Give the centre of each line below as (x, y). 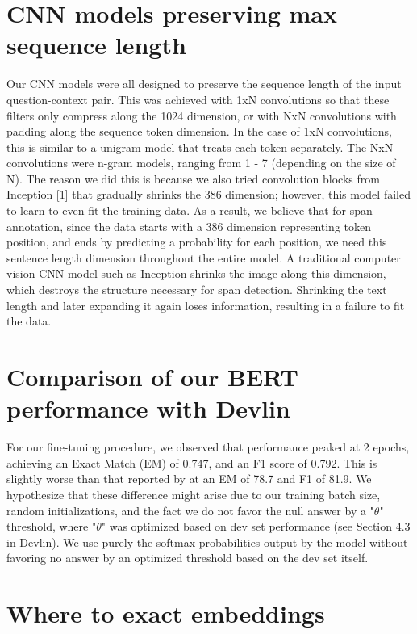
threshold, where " (52, 526)
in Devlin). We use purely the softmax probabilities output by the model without (207, 542)
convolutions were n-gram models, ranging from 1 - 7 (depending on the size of (201, 163)
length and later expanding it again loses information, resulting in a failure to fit (206, 305)
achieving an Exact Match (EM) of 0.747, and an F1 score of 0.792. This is (192, 462)
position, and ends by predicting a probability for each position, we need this (197, 242)
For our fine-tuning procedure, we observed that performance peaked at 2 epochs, (208, 447)
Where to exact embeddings (166, 613)
